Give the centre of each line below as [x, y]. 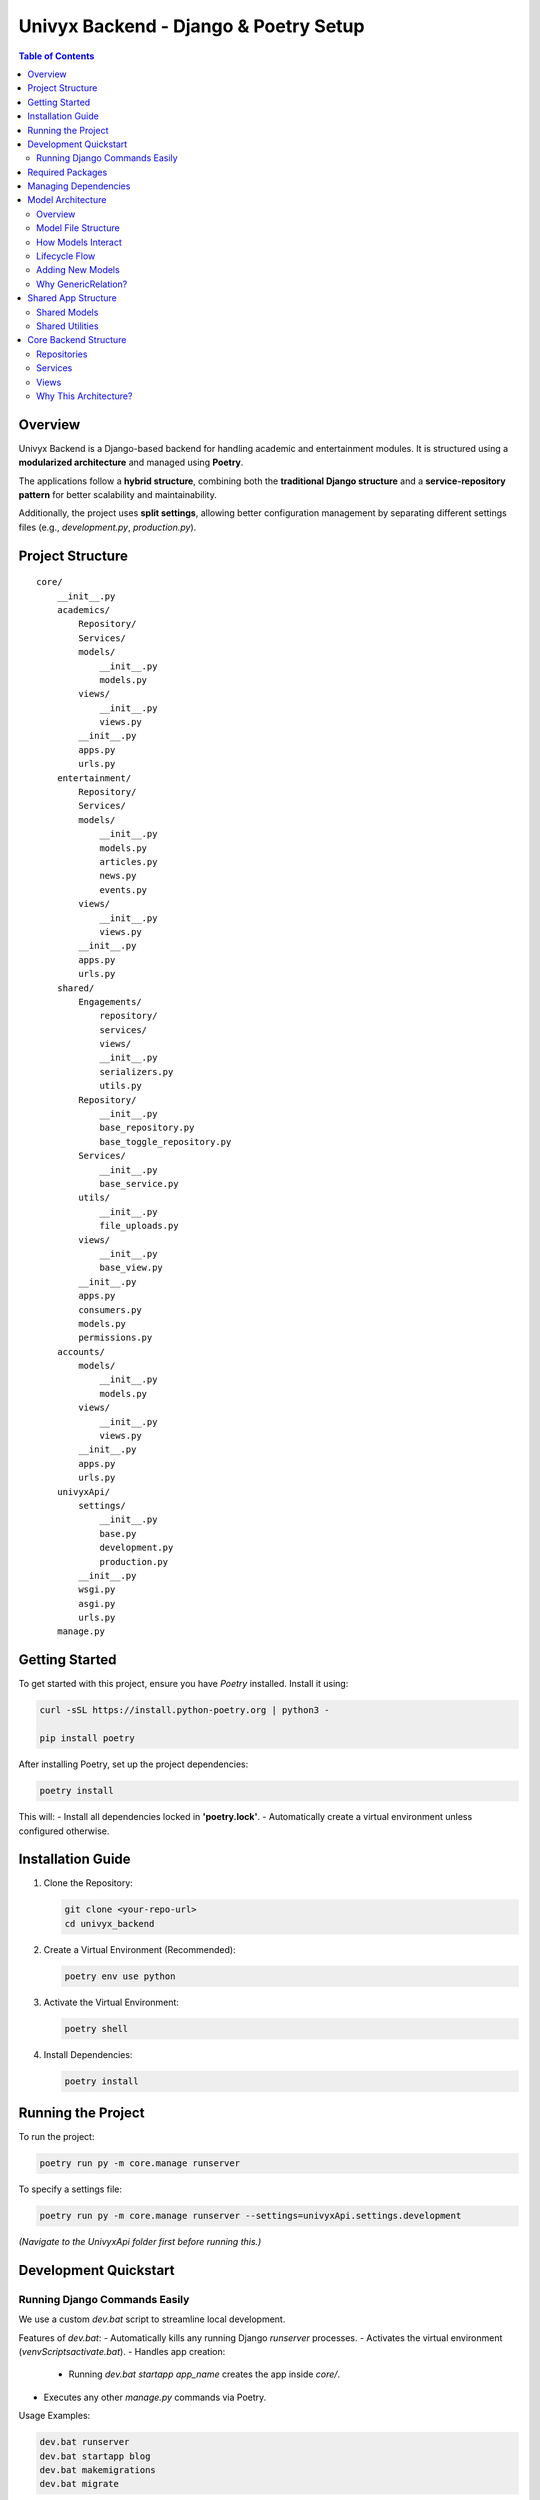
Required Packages [67, 172]
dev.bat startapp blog [95, 2456]
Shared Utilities [67, 326]
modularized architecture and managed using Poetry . [131, 462]
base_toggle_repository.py [165, 1141]
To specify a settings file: [70, 2189]
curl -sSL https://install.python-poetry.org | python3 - [184, 1710]
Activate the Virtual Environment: [111, 2002]
